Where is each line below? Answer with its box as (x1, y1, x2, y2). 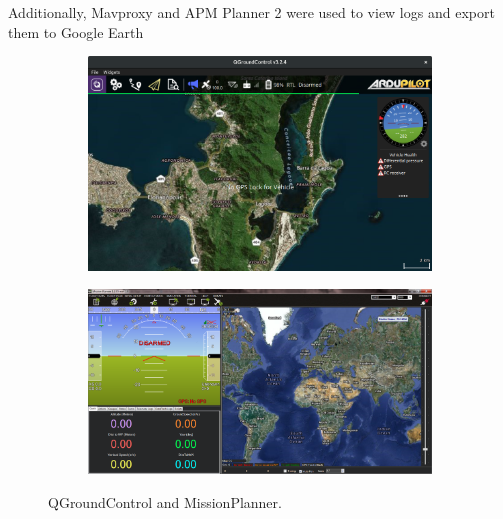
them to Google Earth (8, 21, 144, 42)
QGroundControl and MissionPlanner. (48, 491, 282, 512)
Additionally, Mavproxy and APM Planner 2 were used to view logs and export (8, 2, 495, 22)
